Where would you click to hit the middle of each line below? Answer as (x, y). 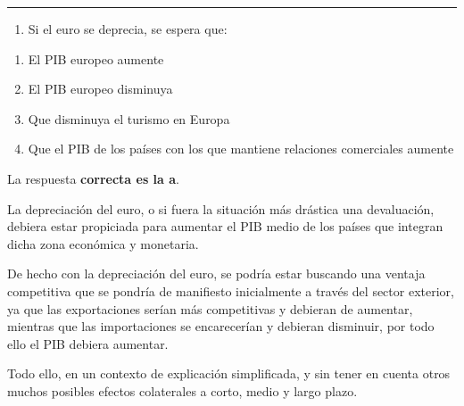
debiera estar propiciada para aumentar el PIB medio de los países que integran (225, 226)
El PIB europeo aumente (96, 58)
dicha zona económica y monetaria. (103, 243)
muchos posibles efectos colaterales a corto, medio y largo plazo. (182, 390)
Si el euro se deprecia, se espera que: (128, 29)
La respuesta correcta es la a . (93, 178)
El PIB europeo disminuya (100, 89)
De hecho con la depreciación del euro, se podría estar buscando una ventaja (216, 273)
